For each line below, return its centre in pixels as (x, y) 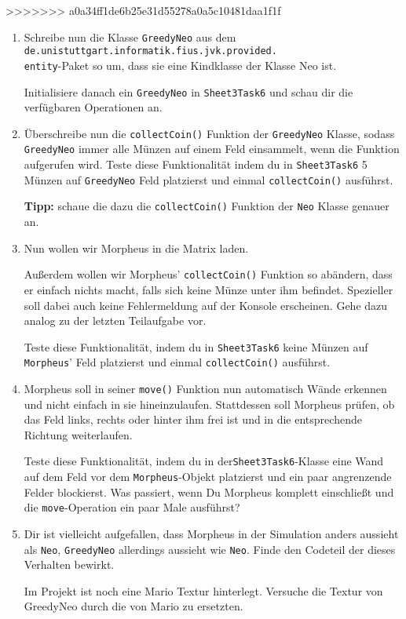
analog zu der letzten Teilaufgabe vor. (115, 320)
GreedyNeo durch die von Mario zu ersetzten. (134, 606)
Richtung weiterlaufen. (78, 434)
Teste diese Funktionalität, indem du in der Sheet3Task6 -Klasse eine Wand (204, 461)
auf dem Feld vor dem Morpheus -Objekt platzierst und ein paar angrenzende (208, 477)
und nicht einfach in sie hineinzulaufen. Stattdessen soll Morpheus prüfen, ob (209, 404)
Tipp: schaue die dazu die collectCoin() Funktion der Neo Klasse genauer (207, 206)
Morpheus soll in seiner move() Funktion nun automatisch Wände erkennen (205, 389)
